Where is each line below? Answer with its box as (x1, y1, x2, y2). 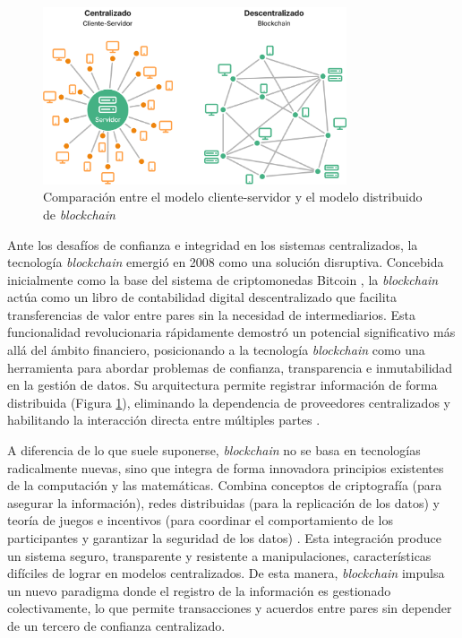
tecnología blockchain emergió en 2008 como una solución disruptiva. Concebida (7, 253, 444, 272)
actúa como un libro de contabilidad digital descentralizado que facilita (7, 288, 397, 306)
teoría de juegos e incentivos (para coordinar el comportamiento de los (7, 511, 393, 530)
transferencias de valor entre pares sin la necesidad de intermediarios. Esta (7, 305, 415, 323)
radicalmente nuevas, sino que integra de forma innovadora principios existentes (7, 458, 444, 477)
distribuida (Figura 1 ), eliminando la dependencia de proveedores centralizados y (7, 392, 450, 411)
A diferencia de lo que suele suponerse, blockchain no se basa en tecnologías (7, 441, 421, 460)
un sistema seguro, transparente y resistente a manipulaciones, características (7, 546, 432, 565)
